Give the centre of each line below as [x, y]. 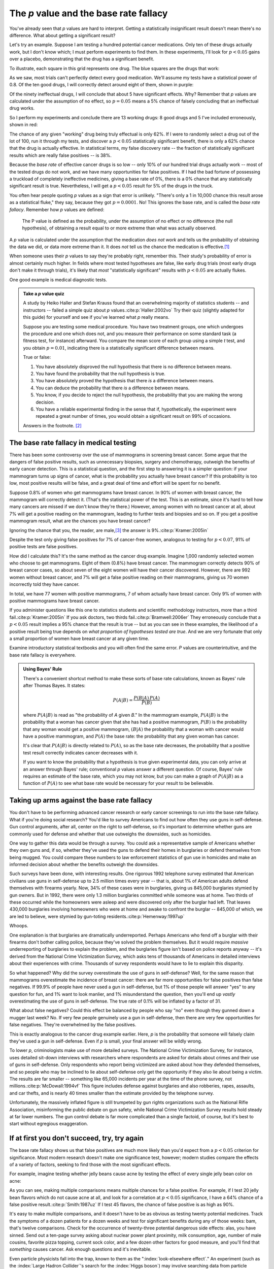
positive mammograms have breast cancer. [55, 601]
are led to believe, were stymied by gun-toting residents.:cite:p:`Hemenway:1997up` [97, 916]
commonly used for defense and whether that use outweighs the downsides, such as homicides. [110, 834]
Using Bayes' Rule [43, 669]
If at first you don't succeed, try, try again [77, 1138]
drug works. [22, 108]
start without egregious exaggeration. [49, 1124]
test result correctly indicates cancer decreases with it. [81, 753]
